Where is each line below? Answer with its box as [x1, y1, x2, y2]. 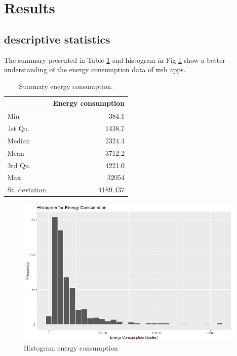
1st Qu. [7, 123, 30, 133]
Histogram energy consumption [24, 343, 118, 353]
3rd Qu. [7, 160, 31, 170]
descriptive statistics [4, 31, 110, 46]
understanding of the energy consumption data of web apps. [4, 64, 186, 75]
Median [7, 135, 30, 145]
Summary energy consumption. [19, 81, 113, 91]
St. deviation [7, 184, 46, 195]
